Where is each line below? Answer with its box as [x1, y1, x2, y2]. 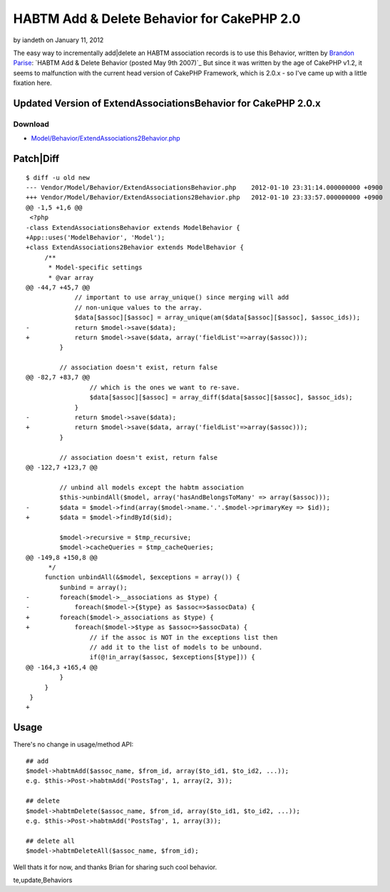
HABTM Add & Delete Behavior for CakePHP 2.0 [13, 11, 301, 26]
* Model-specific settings [48, 264, 143, 271]
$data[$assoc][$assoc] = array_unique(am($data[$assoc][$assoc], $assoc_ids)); [74, 314, 361, 321]
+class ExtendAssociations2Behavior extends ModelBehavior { [26, 244, 244, 251]
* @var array [48, 274, 94, 281]
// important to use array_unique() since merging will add [74, 294, 289, 301]
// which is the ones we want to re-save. [89, 383, 240, 391]
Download [13, 119, 50, 129]
